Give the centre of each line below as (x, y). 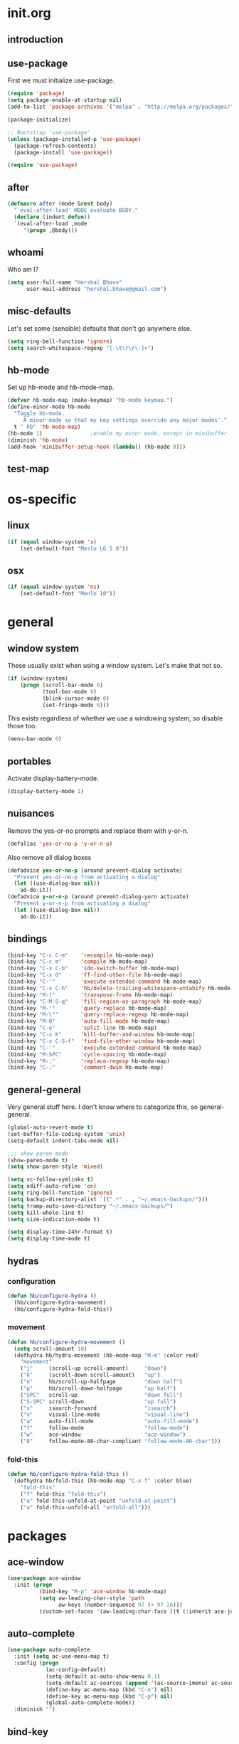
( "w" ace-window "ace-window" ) (103, 1435)
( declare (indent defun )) (52, 217)
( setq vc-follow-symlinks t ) (51, 1180)
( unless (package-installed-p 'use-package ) (74, 139)
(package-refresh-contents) (55, 146)
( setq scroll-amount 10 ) (51, 1349)
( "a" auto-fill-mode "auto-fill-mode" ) (110, 1421)
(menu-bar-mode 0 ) (34, 739)
